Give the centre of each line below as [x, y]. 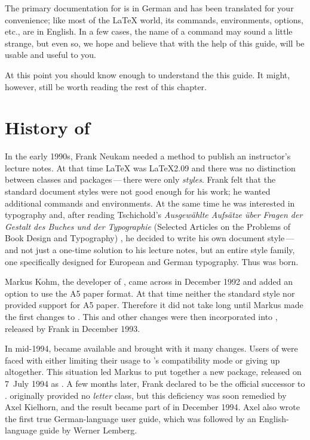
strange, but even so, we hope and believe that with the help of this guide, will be [155, 43]
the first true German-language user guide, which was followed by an [131, 418]
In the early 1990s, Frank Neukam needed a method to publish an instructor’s [148, 156]
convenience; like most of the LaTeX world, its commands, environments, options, [154, 19]
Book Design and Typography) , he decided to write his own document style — [150, 238]
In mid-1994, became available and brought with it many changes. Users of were [151, 348]
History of [47, 127]
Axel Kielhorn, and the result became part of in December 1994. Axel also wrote [153, 407]
